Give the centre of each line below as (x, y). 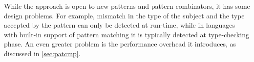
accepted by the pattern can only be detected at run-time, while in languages (120, 25)
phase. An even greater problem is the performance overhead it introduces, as (120, 44)
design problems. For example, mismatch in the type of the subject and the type (124, 15)
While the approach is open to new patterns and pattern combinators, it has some (127, 6)
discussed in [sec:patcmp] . (42, 53)
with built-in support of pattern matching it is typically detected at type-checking (127, 34)
